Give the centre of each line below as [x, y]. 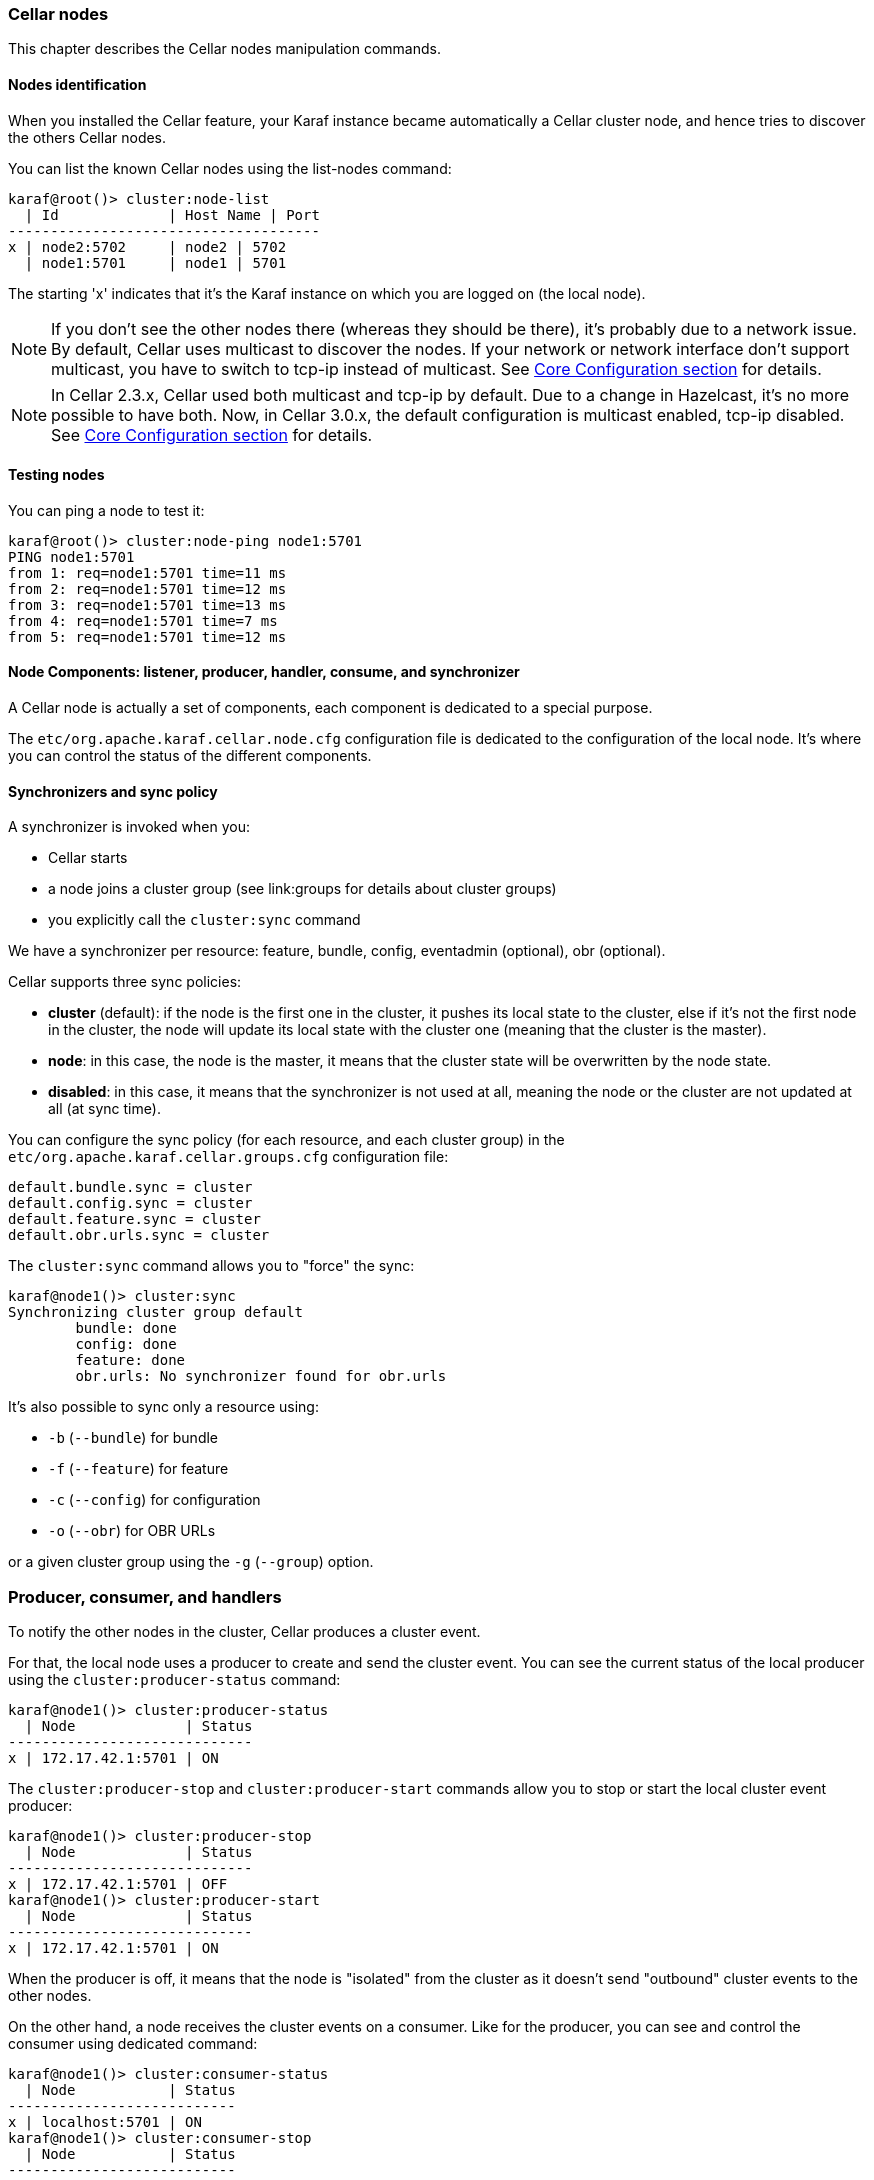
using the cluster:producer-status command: [174, 1679]
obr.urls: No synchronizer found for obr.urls [261, 1376]
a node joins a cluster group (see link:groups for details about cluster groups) [302, 889]
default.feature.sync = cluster [134, 1219]
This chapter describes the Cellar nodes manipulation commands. [224, 49]
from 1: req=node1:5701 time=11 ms [147, 572]
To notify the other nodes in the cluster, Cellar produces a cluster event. [244, 1631]
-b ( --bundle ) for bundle [133, 1438]
